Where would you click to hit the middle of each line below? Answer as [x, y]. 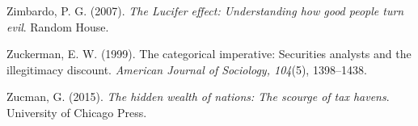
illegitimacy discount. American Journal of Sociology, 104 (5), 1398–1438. [187, 69]
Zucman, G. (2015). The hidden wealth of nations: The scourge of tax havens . [198, 97]
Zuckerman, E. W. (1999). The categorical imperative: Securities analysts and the [209, 54]
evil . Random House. [58, 26]
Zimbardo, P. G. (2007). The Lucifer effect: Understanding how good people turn [205, 10]
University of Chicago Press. [77, 112]
